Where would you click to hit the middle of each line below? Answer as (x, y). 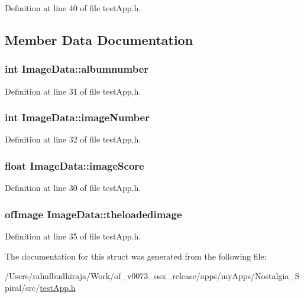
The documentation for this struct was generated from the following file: (136, 256)
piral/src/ (22, 287)
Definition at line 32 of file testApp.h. (73, 139)
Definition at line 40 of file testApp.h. (73, 8)
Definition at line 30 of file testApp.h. (73, 188)
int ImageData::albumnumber (77, 69)
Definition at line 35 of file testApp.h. (73, 236)
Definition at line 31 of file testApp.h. (73, 91)
